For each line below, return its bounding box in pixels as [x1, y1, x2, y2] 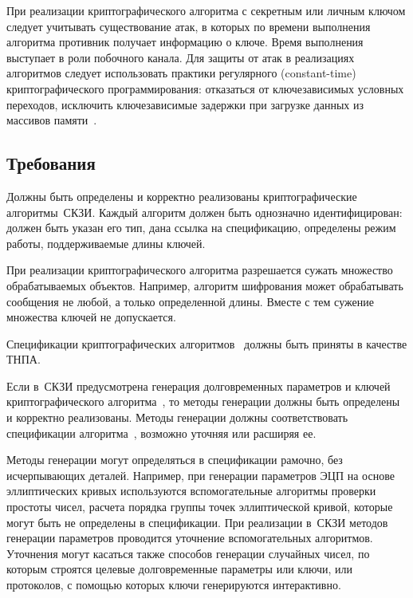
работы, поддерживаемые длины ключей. [6, 234, 206, 251]
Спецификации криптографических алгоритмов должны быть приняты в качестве [6, 335, 407, 352]
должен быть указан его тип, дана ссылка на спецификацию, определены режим [6, 219, 396, 236]
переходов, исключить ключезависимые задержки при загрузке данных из [6, 96, 364, 112]
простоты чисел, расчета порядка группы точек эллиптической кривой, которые [6, 498, 393, 515]
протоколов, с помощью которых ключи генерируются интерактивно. [6, 576, 341, 593]
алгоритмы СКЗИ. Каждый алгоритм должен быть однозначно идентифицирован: [6, 203, 403, 220]
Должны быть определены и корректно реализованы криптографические [6, 187, 357, 204]
